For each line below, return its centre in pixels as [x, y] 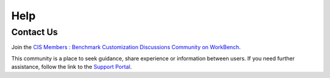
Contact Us [35, 32]
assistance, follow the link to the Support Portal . [71, 67]
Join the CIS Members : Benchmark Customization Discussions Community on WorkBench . [126, 47]
